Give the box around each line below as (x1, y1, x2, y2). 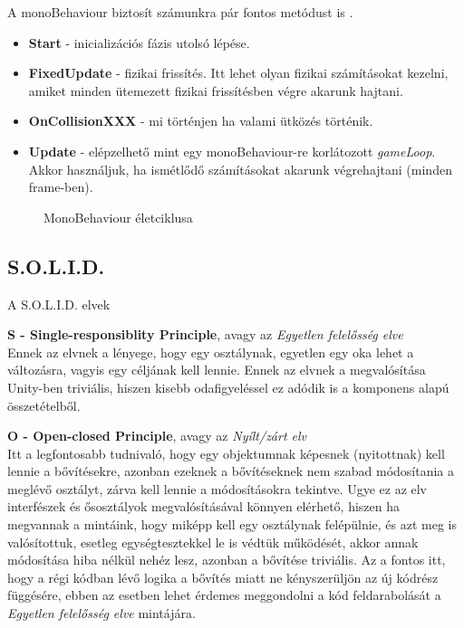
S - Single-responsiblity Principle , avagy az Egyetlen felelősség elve (7, 325, 403, 344)
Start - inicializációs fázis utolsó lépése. (28, 33, 250, 52)
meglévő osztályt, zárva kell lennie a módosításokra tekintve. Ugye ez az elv (7, 479, 428, 498)
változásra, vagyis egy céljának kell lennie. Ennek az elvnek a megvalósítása (7, 360, 426, 379)
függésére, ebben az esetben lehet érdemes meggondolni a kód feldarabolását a (7, 585, 441, 604)
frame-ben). (28, 177, 93, 196)
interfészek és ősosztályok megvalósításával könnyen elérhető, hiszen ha (7, 497, 400, 516)
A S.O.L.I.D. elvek (7, 294, 111, 313)
